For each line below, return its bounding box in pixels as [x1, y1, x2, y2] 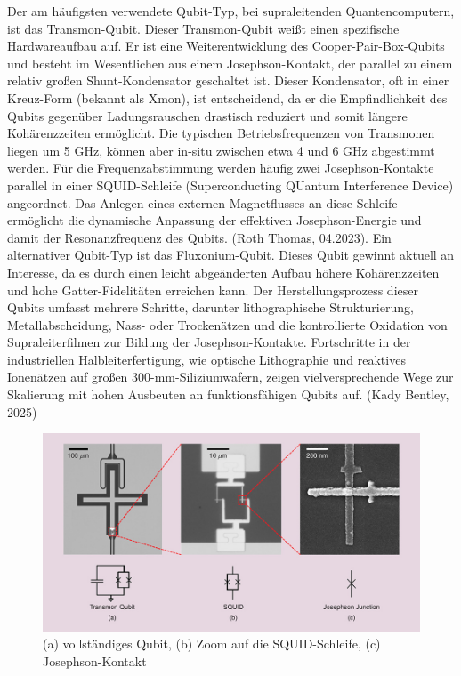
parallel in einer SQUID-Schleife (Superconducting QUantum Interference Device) [7, 175, 454, 194]
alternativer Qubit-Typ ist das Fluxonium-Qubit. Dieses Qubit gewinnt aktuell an [7, 245, 455, 264]
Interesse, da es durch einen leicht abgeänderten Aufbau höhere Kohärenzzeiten [7, 262, 440, 281]
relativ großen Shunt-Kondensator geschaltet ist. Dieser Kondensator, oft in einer [7, 71, 449, 90]
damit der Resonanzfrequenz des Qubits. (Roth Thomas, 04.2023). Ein [7, 228, 392, 246]
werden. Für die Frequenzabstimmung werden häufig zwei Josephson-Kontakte [7, 158, 434, 177]
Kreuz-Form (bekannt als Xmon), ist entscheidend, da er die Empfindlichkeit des [7, 88, 448, 107]
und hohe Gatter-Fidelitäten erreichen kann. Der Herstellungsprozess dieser [7, 280, 418, 299]
